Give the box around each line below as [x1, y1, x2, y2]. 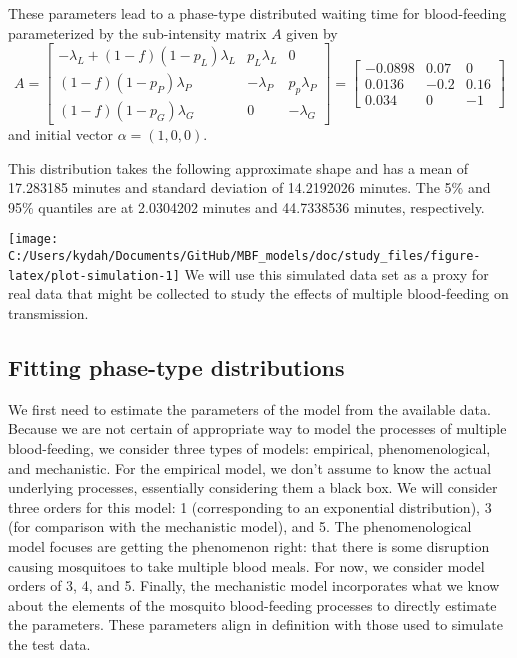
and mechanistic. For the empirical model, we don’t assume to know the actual [8, 457, 492, 478]
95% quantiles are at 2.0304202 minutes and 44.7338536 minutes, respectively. [8, 196, 485, 217]
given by [286, 22, 338, 43]
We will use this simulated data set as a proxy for [184, 263, 489, 284]
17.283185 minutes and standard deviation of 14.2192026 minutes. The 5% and [8, 177, 491, 198]
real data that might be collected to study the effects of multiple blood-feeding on [8, 283, 509, 304]
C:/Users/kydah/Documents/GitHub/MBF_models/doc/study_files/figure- [8, 249, 481, 264]
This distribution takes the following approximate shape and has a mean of [8, 157, 469, 178]
